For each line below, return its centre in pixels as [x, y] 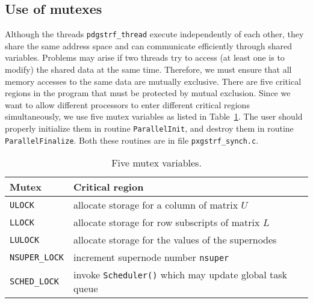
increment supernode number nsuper [151, 257]
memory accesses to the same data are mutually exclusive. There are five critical [153, 81]
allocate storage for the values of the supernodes [175, 240]
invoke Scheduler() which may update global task [181, 275]
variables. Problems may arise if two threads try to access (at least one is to [145, 57]
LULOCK [25, 240]
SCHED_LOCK [34, 282]
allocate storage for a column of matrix [156, 205]
